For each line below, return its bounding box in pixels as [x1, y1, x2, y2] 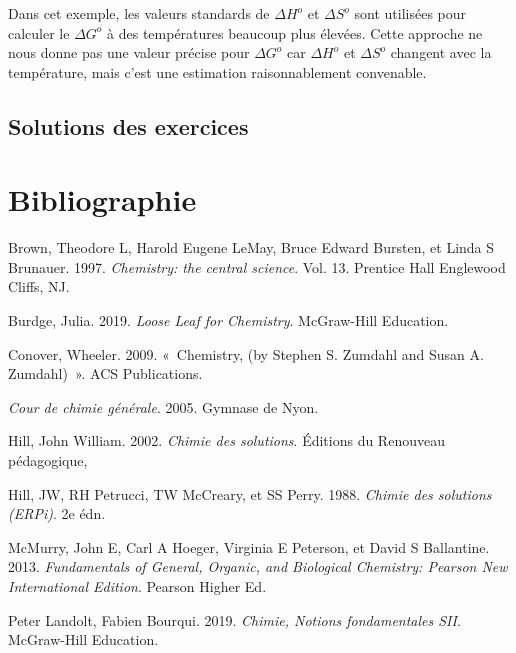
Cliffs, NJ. [8, 276, 70, 297]
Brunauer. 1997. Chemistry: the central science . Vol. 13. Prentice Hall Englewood [8, 256, 506, 277]
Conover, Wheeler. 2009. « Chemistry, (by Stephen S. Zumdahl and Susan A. [8, 343, 484, 364]
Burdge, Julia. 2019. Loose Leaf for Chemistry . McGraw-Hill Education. [8, 310, 449, 331]
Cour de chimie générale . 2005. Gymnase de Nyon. [8, 396, 319, 417]
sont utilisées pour [354, 3, 467, 23]
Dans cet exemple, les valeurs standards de [8, 3, 270, 23]
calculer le [8, 22, 70, 43]
